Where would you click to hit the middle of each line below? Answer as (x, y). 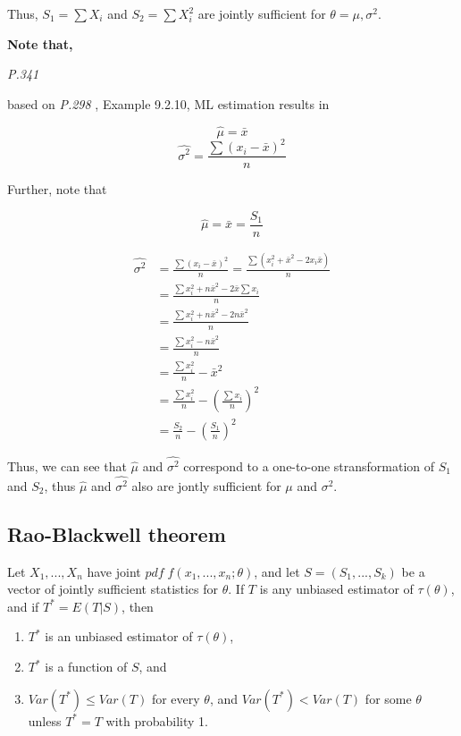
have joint (114, 571)
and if (23, 606)
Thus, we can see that (67, 466)
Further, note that (57, 189)
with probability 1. (157, 720)
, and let (277, 571)
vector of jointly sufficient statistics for (113, 589)
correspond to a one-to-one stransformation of (309, 466)
